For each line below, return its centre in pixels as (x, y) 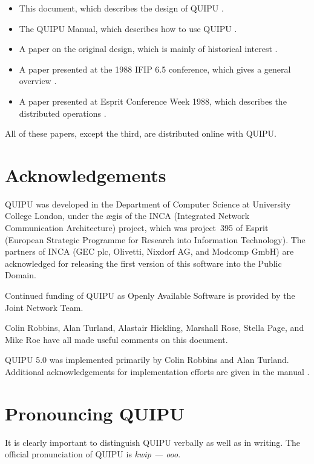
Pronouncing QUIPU (95, 413)
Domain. (21, 275)
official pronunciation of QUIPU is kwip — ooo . (93, 454)
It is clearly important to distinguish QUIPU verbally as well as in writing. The (153, 442)
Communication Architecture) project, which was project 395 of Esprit (137, 228)
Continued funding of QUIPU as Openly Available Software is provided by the (150, 296)
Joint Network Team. (44, 307)
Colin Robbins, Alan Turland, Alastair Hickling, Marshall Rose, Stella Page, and (155, 328)
